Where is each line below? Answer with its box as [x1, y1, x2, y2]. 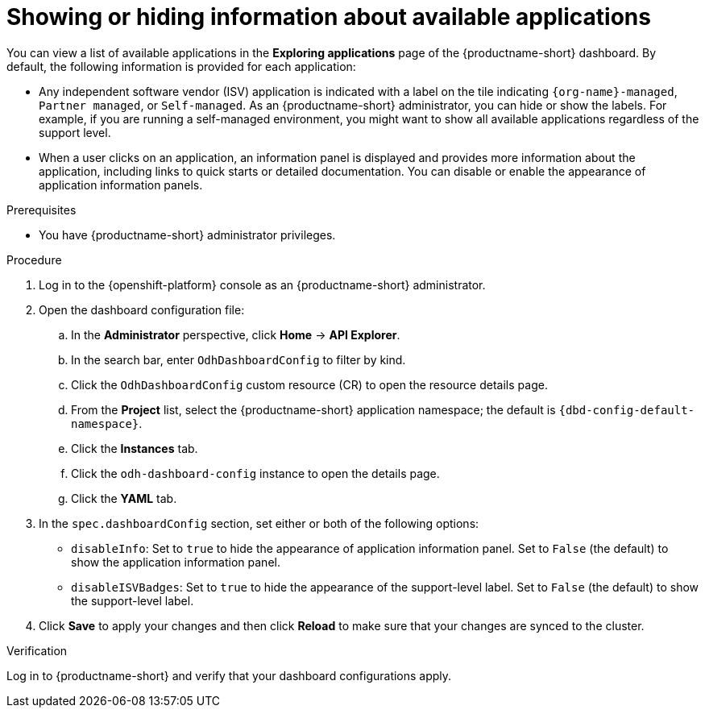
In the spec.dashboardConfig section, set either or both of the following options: [39, 516, 479, 530]
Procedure [6, 252, 62, 267]
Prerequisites [6, 202, 77, 217]
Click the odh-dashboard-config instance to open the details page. [71, 466, 440, 480]
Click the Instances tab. [71, 441, 198, 455]
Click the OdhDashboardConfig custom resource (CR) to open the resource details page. [71, 377, 548, 392]
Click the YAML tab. [71, 491, 177, 505]
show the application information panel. [71, 554, 280, 569]
